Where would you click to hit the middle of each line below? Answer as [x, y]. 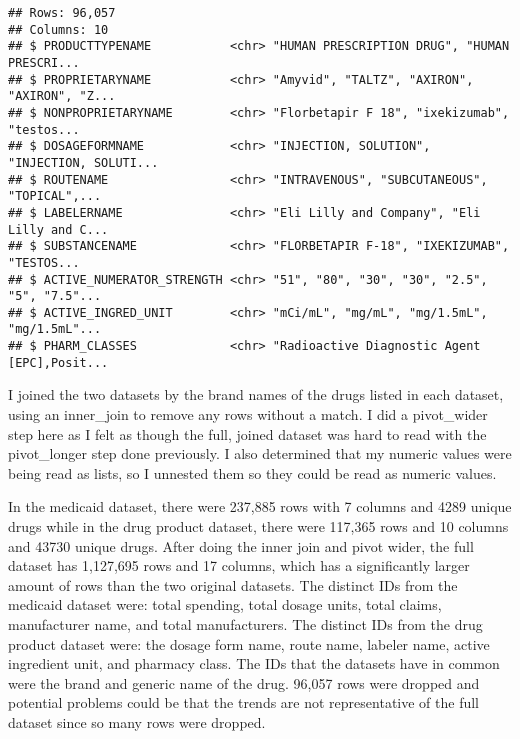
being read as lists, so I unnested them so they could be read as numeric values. [252, 472]
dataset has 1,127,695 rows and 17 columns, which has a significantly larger [239, 565]
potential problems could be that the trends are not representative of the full [244, 702]
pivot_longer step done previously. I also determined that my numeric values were [260, 453]
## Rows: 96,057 [62, 13]
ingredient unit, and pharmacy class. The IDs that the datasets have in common [254, 663]
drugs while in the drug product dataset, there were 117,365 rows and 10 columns [258, 526]
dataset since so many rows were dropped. [137, 721]
